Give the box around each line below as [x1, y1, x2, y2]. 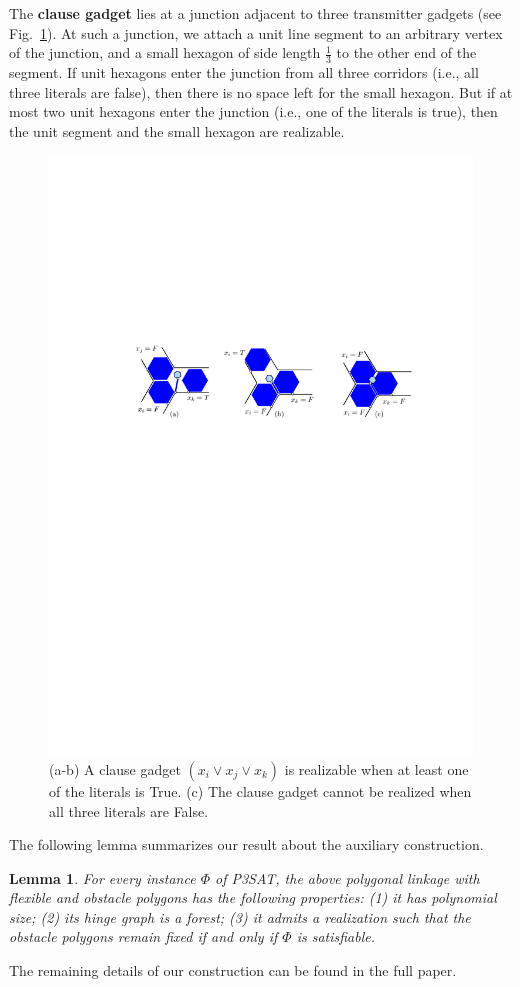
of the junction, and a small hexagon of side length [9, 42, 321, 63]
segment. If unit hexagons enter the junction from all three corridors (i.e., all [9, 62, 479, 83]
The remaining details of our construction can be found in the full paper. [9, 960, 457, 981]
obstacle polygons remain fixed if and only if [9, 926, 278, 947]
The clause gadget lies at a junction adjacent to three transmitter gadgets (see [9, 3, 502, 23]
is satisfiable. [296, 926, 376, 947]
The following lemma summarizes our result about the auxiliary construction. [9, 834, 484, 855]
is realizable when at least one [284, 758, 469, 779]
